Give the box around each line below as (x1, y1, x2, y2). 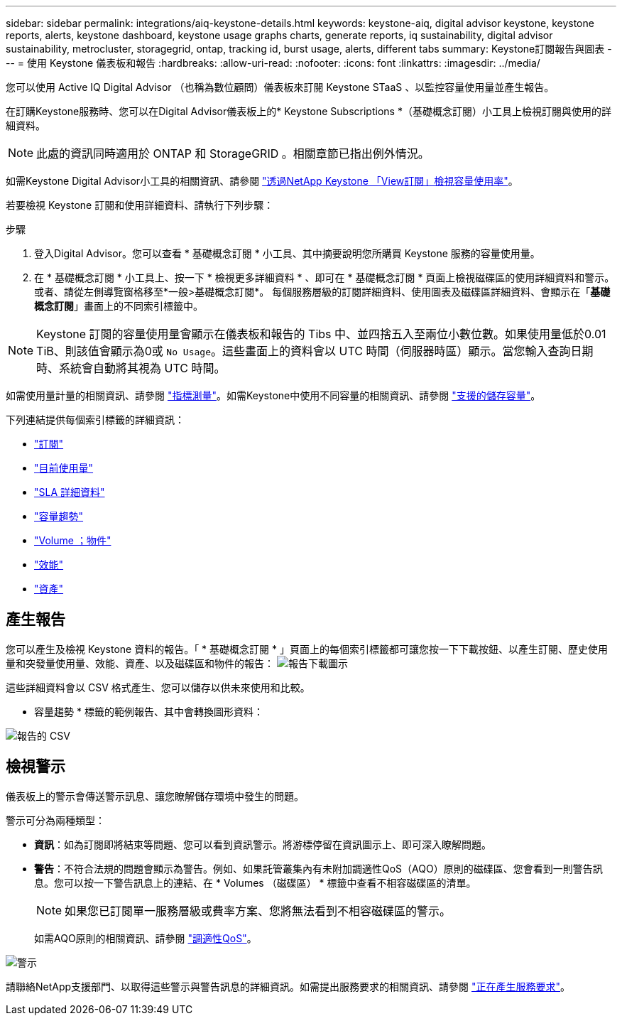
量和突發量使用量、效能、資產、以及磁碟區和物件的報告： (6, 657, 274, 669)
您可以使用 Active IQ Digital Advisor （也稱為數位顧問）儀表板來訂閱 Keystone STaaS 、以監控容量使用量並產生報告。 (6, 81, 555, 93)
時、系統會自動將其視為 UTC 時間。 (36, 361, 226, 375)
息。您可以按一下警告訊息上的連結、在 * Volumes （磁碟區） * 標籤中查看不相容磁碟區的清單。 (34, 876, 476, 889)
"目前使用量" (34, 462, 94, 474)
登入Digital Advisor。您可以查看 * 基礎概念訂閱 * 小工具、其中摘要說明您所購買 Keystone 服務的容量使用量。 (34, 247, 540, 259)
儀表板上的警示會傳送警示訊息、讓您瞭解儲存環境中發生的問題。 (6, 789, 304, 802)
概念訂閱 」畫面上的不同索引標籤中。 (34, 300, 203, 312)
